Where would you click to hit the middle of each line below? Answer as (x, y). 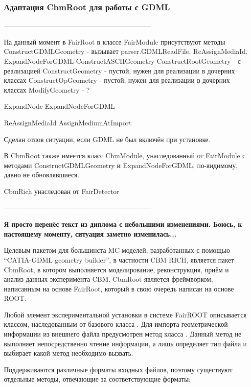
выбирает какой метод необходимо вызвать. (68, 353)
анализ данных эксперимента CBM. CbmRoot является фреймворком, (109, 279)
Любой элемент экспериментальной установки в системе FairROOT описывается (125, 314)
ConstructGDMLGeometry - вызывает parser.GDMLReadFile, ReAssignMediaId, (126, 51)
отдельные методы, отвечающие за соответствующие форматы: (97, 379)
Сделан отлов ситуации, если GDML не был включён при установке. (107, 139)
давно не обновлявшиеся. (42, 175)
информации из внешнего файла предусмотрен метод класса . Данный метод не (123, 334)
